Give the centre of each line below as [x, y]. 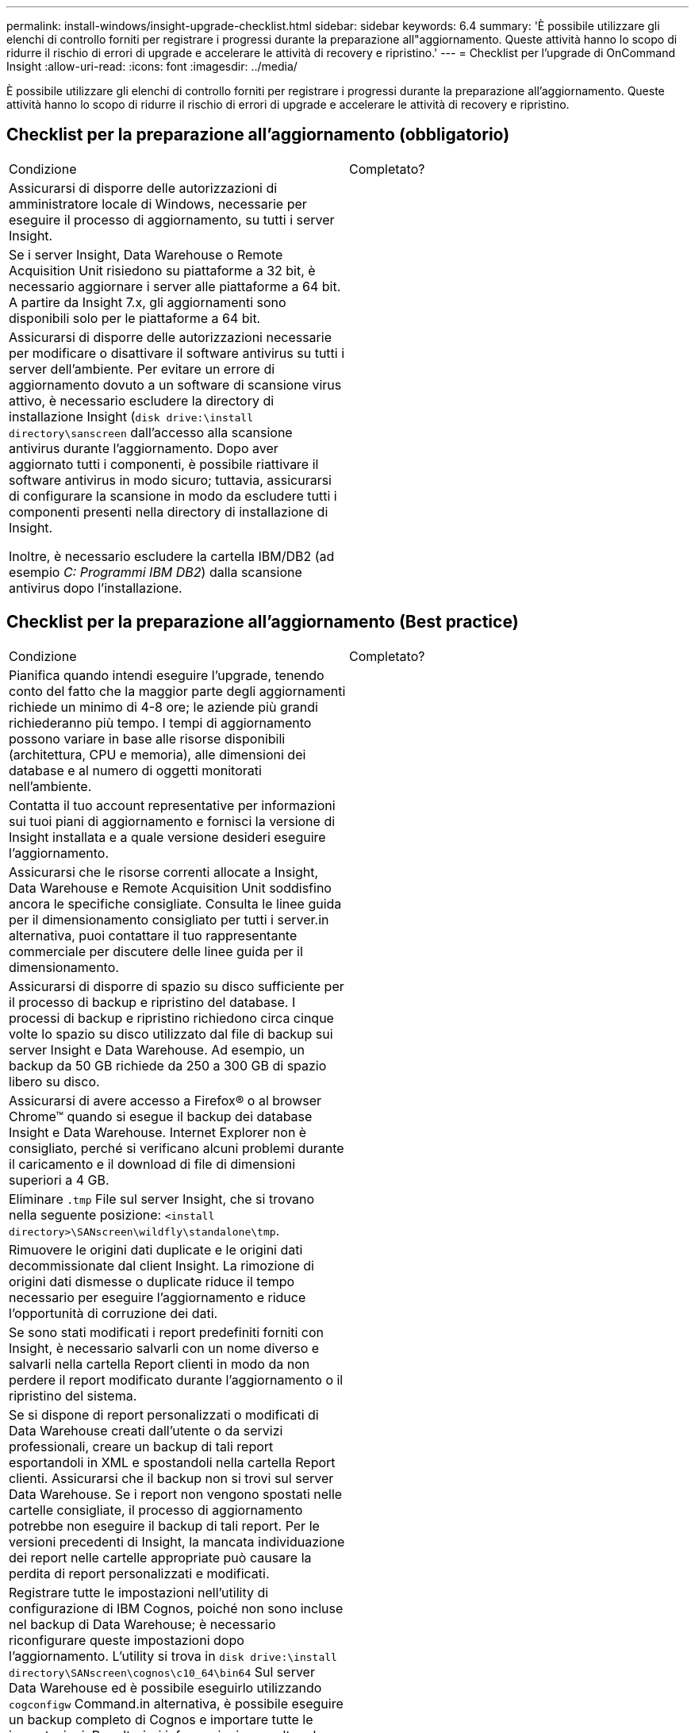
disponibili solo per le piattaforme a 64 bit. [135, 318]
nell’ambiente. [50, 786]
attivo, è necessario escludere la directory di [142, 400]
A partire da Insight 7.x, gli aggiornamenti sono [148, 302]
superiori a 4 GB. [59, 1180]
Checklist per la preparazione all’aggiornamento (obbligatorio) [258, 135]
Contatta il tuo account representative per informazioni [172, 805]
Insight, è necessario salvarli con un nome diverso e [164, 1348]
